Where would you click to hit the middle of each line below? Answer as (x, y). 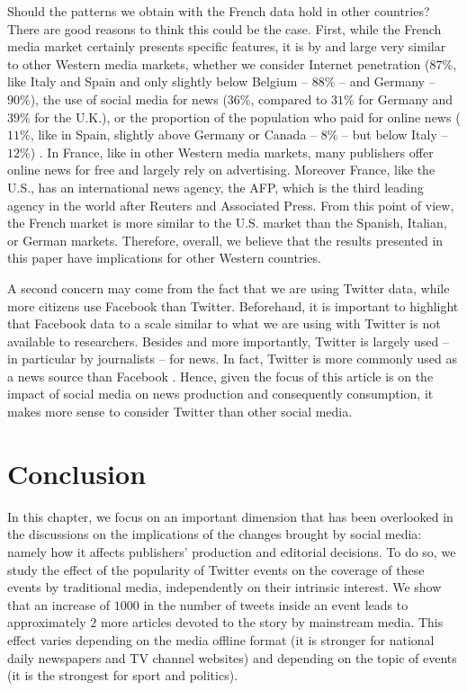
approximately (47, 622)
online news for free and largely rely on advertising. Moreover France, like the (221, 170)
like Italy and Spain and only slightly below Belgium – (157, 81)
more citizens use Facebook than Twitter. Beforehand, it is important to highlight (233, 305)
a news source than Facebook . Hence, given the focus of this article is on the (220, 376)
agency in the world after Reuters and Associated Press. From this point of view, (231, 205)
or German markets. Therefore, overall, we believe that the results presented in (225, 240)
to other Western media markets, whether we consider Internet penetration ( (219, 63)
